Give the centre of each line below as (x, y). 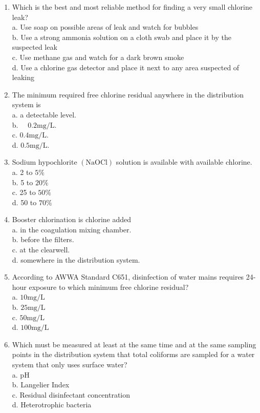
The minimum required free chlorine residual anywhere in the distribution (128, 94)
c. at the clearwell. (41, 250)
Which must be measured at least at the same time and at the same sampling (134, 344)
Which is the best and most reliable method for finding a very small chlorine (132, 7)
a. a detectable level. (44, 114)
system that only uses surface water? (70, 364)
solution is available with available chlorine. (184, 162)
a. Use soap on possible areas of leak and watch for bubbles (105, 27)
